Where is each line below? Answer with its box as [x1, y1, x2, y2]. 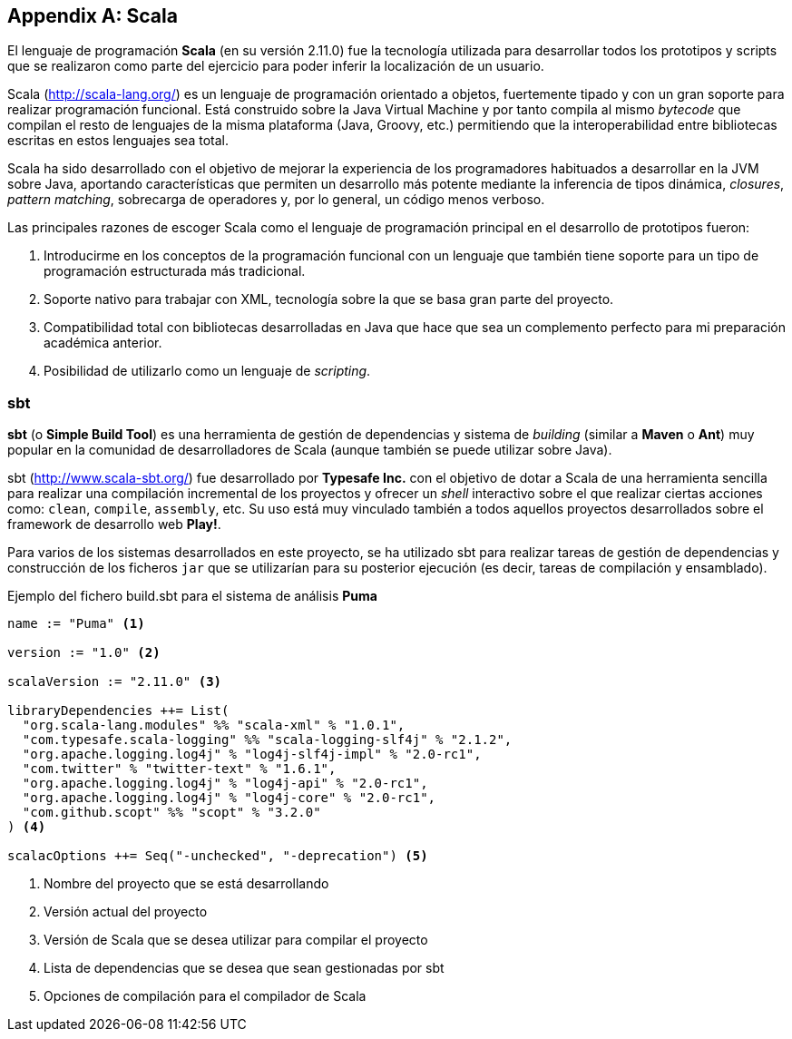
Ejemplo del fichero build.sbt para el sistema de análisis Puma [7, 588, 377, 604]
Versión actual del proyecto [44, 904, 208, 920]
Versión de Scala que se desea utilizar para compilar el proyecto [44, 932, 428, 948]
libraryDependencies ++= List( [7, 703, 230, 719]
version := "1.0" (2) [7, 645, 161, 661]
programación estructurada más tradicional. [44, 263, 306, 279]
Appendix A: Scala [7, 5, 178, 27]
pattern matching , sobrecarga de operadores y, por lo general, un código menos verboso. [7, 191, 545, 208]
